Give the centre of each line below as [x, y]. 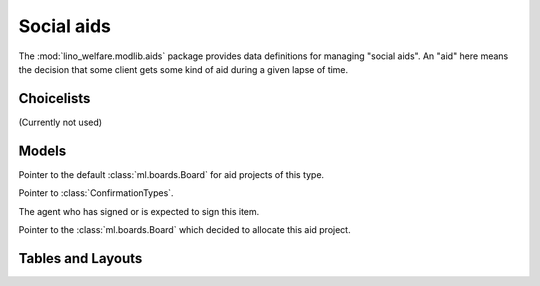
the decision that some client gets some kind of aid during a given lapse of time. [183, 69]
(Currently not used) [60, 122]
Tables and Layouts [80, 258]
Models [42, 150]
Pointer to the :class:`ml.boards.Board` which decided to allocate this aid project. [184, 229]
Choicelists [54, 98]
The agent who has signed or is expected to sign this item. [139, 211]
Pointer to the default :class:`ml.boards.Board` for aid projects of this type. [171, 174]
